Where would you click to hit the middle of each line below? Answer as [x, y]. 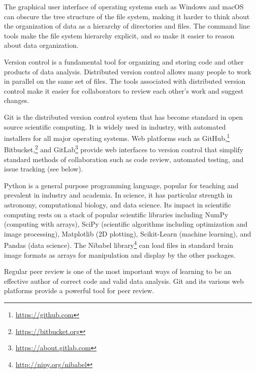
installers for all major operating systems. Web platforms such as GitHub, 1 [117, 137]
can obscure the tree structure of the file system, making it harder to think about [127, 16]
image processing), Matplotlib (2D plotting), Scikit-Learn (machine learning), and [128, 233]
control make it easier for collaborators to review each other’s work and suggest [124, 90]
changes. [17, 100]
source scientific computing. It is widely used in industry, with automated [115, 126]
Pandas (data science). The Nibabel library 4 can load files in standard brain [119, 244]
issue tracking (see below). [44, 169]
